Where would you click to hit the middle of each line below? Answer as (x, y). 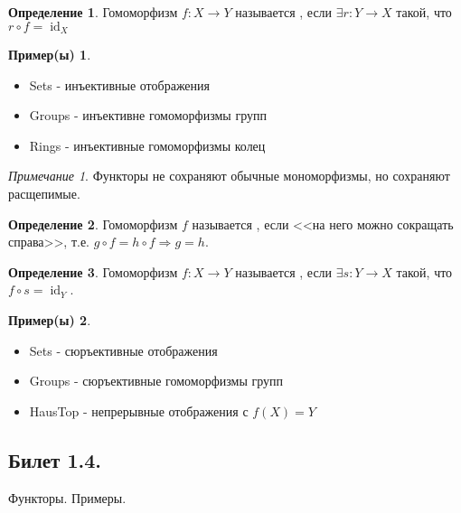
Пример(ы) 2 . (50, 319)
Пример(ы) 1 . (50, 55)
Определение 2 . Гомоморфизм (93, 224)
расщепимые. (44, 194)
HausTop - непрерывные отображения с (139, 410)
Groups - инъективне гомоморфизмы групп (148, 115)
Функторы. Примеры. (67, 497)
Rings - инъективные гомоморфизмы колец (147, 145)
